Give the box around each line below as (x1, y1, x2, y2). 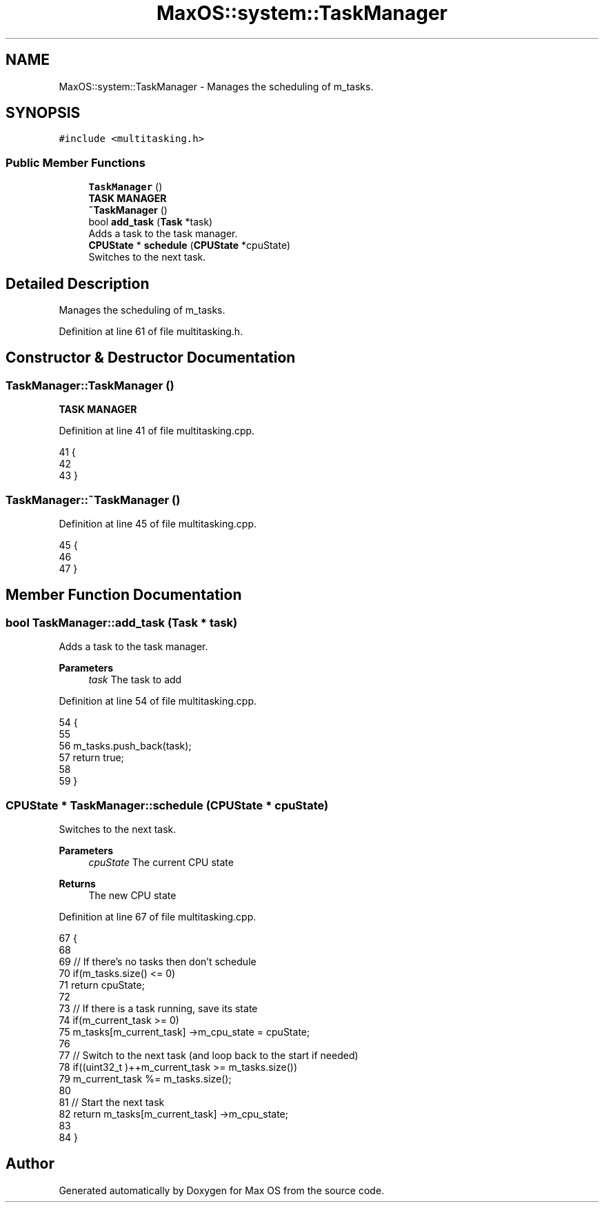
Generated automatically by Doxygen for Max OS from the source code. (59, 1184, 385, 1196)
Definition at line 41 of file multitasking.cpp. (59, 425, 255, 437)
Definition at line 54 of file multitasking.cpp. (59, 695, 257, 707)
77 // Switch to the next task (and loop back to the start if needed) (59, 1049, 359, 1061)
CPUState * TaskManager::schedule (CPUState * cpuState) (6, 798, 329, 812)
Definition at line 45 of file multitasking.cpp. (59, 518, 257, 530)
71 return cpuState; (59, 978, 145, 991)
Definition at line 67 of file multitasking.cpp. (59, 910, 256, 923)
